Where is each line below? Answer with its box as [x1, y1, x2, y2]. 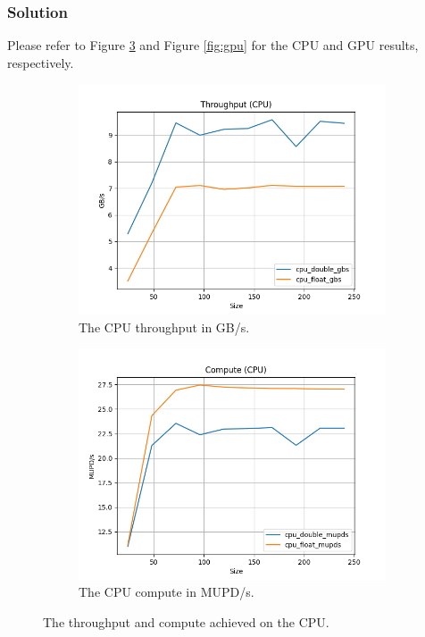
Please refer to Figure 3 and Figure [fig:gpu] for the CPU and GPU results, [7, 36, 419, 54]
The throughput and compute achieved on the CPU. [43, 612, 329, 631]
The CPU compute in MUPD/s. [79, 583, 254, 601]
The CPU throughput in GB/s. [79, 318, 250, 336]
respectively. [7, 53, 74, 71]
